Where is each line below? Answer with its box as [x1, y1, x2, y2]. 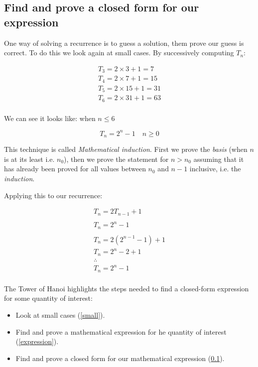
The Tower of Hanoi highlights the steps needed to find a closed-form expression [4, 283, 249, 293]
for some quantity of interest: [4, 293, 93, 303]
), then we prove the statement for [64, 153, 169, 164]
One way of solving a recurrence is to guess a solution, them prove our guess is [4, 37, 244, 48]
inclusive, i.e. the [189, 163, 241, 174]
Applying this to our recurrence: [4, 190, 103, 200]
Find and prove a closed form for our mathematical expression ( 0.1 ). [15, 353, 225, 363]
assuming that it [193, 153, 244, 164]
